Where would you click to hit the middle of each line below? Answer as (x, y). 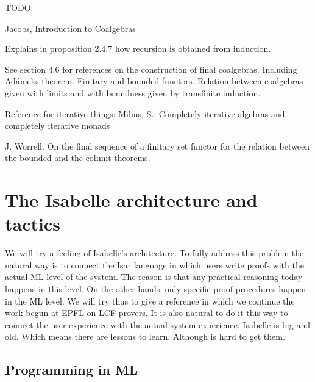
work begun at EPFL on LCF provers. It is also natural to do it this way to (147, 313)
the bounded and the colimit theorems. (78, 158)
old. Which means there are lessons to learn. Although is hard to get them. (145, 337)
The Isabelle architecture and (131, 200)
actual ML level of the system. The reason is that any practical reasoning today (154, 277)
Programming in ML (72, 369)
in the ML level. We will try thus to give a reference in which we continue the (150, 301)
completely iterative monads (58, 125)
